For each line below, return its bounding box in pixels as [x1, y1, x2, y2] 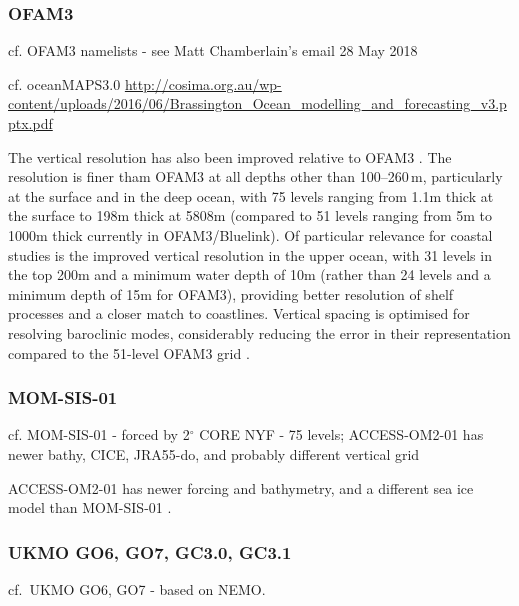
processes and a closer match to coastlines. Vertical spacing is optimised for [8, 303, 470, 324]
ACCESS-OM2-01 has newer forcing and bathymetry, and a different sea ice [8, 477, 474, 498]
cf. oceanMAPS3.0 [8, 73, 121, 94]
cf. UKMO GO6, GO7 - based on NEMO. [8, 578, 266, 599]
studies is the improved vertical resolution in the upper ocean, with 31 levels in [8, 244, 492, 265]
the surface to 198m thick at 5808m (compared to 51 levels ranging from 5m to [8, 205, 493, 226]
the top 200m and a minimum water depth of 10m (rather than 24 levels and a [8, 264, 491, 285]
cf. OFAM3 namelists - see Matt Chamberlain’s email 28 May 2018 [8, 40, 418, 61]
